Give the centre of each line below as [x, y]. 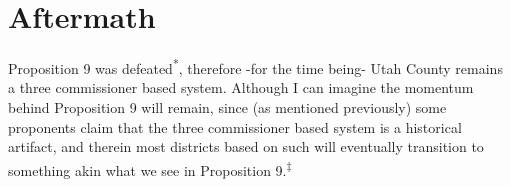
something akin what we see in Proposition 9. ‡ [150, 168]
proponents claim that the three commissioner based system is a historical [235, 126]
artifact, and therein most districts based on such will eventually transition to [246, 146]
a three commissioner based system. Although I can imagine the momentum [241, 87]
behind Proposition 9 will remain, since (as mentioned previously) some [227, 106]
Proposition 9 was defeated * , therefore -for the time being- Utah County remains [255, 66]
